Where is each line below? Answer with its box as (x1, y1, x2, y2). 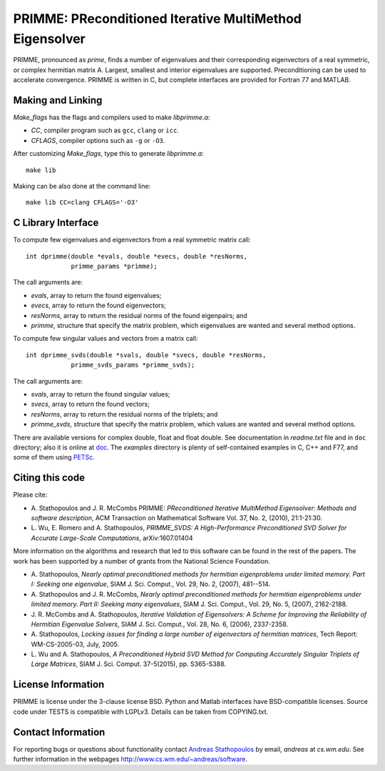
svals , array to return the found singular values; (31, 389, 170, 398)
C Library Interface (13, 217, 99, 229)
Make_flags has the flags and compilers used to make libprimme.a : (13, 113, 210, 121)
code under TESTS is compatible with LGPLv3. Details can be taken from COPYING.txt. (13, 707, 269, 716)
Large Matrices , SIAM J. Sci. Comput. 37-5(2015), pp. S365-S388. (31, 660, 227, 668)
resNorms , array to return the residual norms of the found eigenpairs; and (31, 311, 247, 319)
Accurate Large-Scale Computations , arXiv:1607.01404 (31, 533, 193, 542)
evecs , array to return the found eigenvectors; (31, 301, 167, 310)
